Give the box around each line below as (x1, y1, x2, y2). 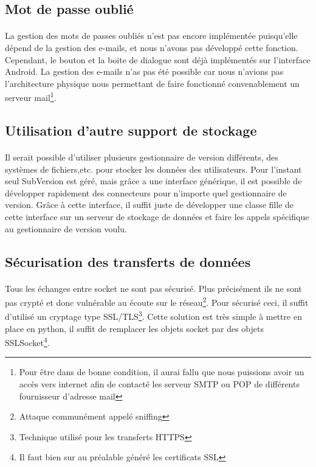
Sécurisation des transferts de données (5, 252, 251, 271)
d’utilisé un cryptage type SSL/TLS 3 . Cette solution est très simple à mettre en (5, 308, 302, 322)
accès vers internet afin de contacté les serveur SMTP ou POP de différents (19, 378, 300, 390)
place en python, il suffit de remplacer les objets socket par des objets (5, 322, 264, 334)
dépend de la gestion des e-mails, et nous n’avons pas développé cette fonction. (5, 41, 298, 54)
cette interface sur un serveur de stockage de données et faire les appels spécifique (5, 210, 309, 223)
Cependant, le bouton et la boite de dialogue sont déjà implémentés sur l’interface (5, 53, 311, 66)
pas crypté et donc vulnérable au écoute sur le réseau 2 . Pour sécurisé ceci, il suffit (5, 294, 309, 308)
